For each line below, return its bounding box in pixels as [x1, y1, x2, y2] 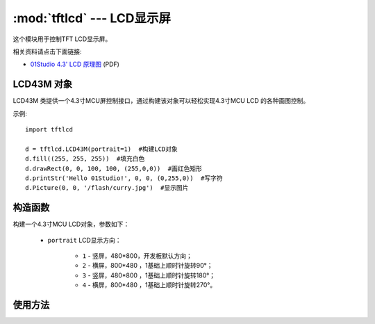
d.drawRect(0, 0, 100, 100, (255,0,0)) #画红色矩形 [25, 164, 203, 172]
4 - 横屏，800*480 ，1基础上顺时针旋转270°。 [82, 281, 217, 289]
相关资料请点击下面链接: [12, 47, 83, 56]
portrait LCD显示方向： [47, 236, 122, 244]
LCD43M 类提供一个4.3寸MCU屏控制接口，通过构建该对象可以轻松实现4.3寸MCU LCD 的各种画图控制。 [12, 97, 310, 105]
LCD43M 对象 [12, 79, 73, 90]
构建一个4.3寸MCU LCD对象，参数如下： [12, 220, 130, 229]
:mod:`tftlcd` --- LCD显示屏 [12, 10, 172, 26]
